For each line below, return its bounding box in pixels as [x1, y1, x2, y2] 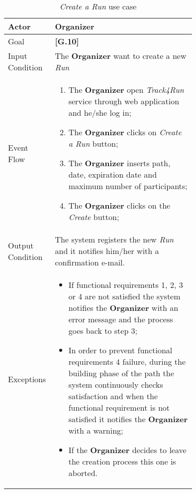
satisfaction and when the [68, 390, 158, 402]
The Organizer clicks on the [68, 200, 171, 211]
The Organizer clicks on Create [68, 126, 182, 138]
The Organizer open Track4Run [68, 84, 184, 95]
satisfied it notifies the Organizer [68, 413, 188, 425]
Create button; [68, 211, 119, 223]
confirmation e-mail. [55, 256, 125, 268]
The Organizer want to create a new [55, 50, 187, 61]
